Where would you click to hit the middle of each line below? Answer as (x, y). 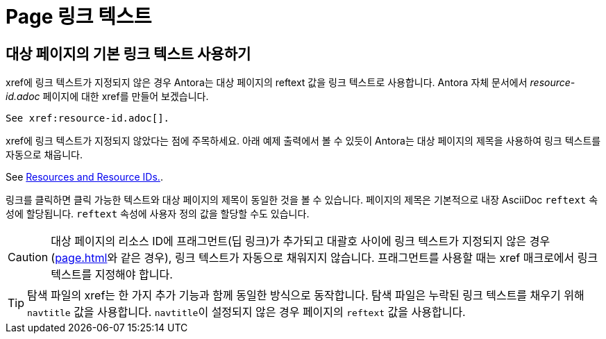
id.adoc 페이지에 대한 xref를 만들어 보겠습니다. (107, 97)
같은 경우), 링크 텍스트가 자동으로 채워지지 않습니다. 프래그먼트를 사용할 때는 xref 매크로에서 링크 (359, 258)
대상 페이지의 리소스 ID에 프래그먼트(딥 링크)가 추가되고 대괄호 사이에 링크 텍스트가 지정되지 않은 (289, 241)
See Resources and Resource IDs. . (84, 177)
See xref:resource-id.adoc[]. (88, 118)
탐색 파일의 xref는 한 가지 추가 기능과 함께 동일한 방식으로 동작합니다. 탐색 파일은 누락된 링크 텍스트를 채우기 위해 (306, 296)
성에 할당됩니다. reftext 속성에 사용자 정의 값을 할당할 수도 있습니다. (158, 214)
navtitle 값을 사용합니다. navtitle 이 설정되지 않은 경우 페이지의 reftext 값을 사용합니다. (246, 312)
